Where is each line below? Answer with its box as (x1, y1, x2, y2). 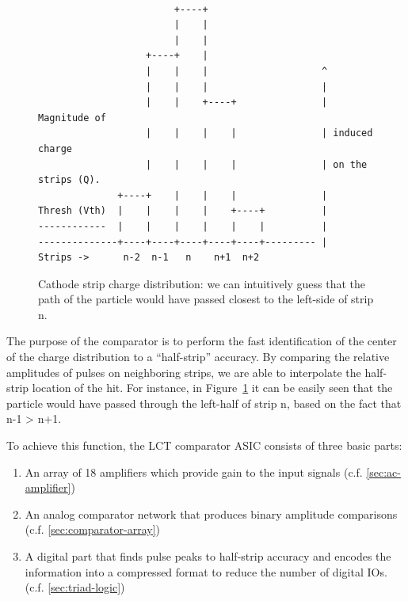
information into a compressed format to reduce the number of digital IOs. (25, 563, 387, 580)
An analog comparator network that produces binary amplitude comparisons (25, 505, 398, 522)
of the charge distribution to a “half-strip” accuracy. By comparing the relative (6, 348, 390, 365)
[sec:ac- (366, 463, 401, 480)
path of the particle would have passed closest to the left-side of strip (38, 291, 374, 307)
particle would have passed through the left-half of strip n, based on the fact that (6, 394, 402, 411)
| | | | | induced (146, 127, 373, 139)
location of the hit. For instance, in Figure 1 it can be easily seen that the (32, 379, 393, 396)
